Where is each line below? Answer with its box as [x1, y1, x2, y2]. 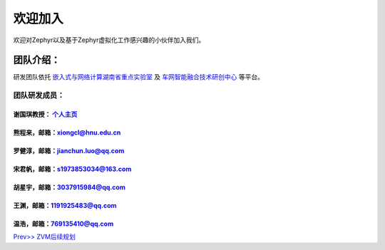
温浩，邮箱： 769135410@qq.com [13, 219, 114, 228]
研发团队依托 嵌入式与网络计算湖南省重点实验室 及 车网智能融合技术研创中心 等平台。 [13, 73, 264, 81]
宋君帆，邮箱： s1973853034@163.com [13, 165, 132, 174]
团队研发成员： [13, 90, 65, 100]
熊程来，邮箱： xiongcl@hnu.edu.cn [13, 128, 121, 137]
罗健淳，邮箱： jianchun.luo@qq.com [13, 147, 125, 155]
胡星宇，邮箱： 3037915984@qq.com [13, 183, 126, 192]
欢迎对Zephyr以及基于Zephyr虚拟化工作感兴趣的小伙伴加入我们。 [13, 36, 205, 44]
